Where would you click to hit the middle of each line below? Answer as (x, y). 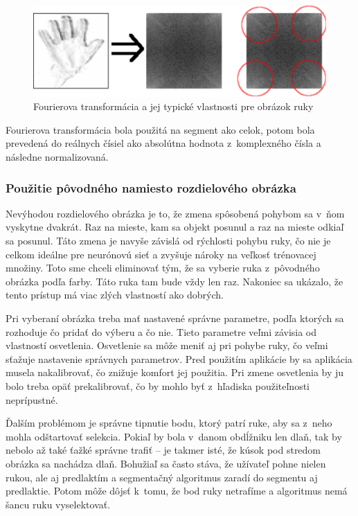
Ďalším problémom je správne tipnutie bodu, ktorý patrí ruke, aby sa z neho (169, 423)
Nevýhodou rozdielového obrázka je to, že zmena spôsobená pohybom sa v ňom (175, 213)
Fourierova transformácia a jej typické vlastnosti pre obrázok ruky (173, 106)
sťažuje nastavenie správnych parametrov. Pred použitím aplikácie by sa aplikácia (179, 358)
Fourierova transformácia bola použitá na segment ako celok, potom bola (160, 129)
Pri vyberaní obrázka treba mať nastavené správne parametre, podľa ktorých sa (175, 318)
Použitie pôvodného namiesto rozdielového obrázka (151, 187)
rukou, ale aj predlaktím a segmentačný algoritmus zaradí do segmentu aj (162, 477)
